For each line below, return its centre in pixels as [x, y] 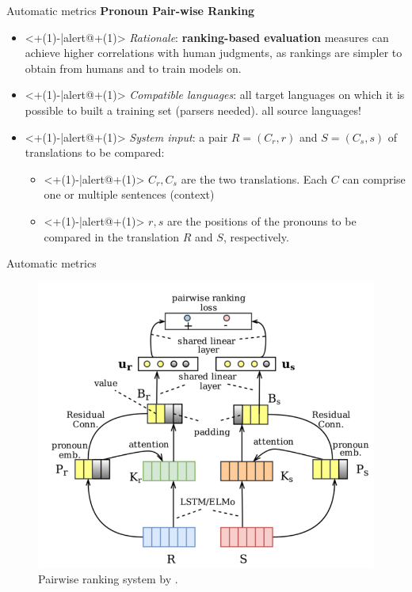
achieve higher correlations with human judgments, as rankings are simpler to [214, 53]
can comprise [374, 178]
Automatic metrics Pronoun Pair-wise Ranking [131, 10]
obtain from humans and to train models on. [133, 68]
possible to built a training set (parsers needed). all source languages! [193, 110]
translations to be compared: [95, 152]
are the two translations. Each [254, 178]
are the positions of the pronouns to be [261, 220]
